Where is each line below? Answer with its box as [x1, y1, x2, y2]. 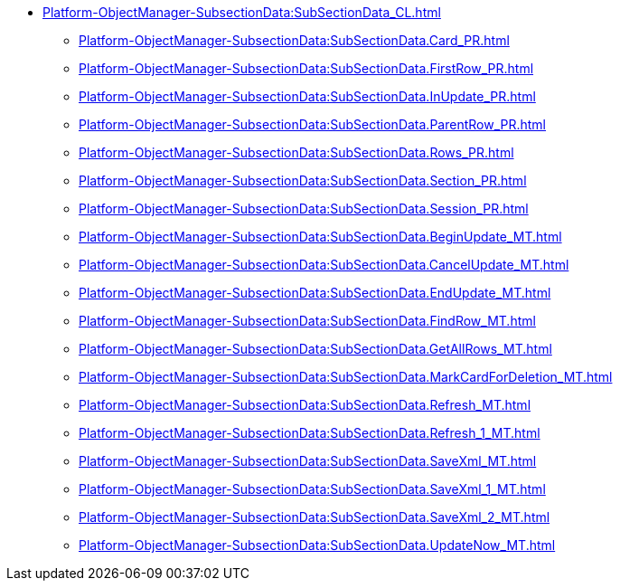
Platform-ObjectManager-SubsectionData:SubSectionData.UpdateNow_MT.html [79, 537, 556, 553]
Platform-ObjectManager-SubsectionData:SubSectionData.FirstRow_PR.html [79, 61, 534, 76]
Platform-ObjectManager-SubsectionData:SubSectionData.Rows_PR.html [79, 145, 514, 160]
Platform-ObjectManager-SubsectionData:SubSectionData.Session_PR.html [79, 201, 529, 216]
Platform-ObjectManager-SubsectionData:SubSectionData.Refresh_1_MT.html [79, 425, 540, 441]
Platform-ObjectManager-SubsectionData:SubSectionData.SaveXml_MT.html [79, 453, 537, 469]
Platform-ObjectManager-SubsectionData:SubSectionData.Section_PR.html [79, 173, 527, 188]
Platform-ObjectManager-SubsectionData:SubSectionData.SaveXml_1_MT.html [79, 481, 546, 497]
